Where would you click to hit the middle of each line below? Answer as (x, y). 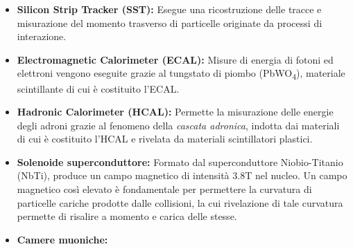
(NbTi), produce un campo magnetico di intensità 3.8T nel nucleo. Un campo (182, 175)
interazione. (42, 36)
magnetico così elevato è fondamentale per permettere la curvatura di (164, 189)
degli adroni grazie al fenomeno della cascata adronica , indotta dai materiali (178, 125)
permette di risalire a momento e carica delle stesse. (127, 216)
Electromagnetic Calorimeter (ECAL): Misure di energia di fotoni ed (175, 59)
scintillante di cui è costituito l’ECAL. (98, 88)
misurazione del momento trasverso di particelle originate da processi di (170, 22)
